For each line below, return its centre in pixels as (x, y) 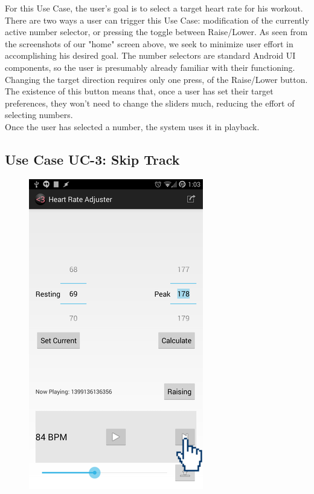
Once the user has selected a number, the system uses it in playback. (132, 126)
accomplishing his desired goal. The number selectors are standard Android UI (150, 55)
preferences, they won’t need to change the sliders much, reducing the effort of (150, 103)
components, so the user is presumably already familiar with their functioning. (150, 67)
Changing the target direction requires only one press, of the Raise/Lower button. (156, 79)
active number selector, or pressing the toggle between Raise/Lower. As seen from (156, 32)
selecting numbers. (39, 115)
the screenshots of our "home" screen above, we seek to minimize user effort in (149, 43)
